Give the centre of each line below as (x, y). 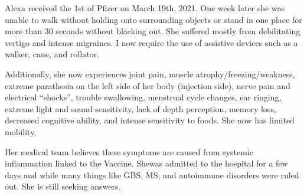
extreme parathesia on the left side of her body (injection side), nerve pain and (148, 85)
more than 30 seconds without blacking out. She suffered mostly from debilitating (153, 31)
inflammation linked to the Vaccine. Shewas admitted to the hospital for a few (146, 163)
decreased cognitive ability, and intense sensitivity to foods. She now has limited (150, 120)
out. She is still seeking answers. (63, 186)
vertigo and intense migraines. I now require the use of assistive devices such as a (151, 42)
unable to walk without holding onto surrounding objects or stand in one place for (153, 19)
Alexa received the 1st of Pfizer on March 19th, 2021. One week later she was (145, 8)
